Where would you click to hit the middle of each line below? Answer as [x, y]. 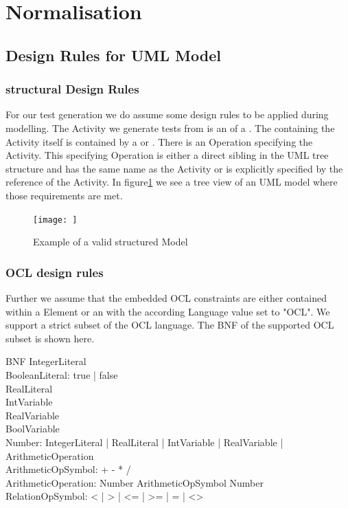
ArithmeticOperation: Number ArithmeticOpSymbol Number [135, 482]
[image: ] [55, 220]
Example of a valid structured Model [111, 242]
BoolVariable [33, 429]
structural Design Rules [72, 89]
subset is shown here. [50, 338]
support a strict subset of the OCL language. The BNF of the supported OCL [170, 325]
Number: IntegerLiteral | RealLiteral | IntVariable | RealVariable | [144, 442]
